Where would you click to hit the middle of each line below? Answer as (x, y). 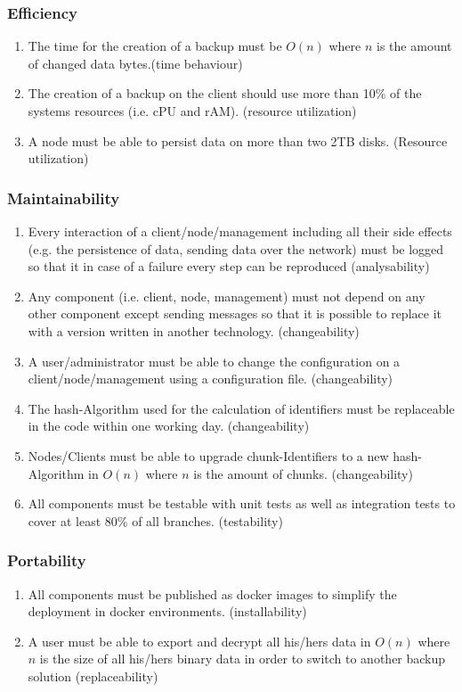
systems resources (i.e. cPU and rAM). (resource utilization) (192, 111)
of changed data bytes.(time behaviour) (135, 63)
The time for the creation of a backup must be (155, 46)
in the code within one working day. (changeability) (169, 426)
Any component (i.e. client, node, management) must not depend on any (227, 296)
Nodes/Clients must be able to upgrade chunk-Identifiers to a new (208, 455)
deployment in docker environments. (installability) (167, 611)
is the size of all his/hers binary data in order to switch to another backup (243, 659)
